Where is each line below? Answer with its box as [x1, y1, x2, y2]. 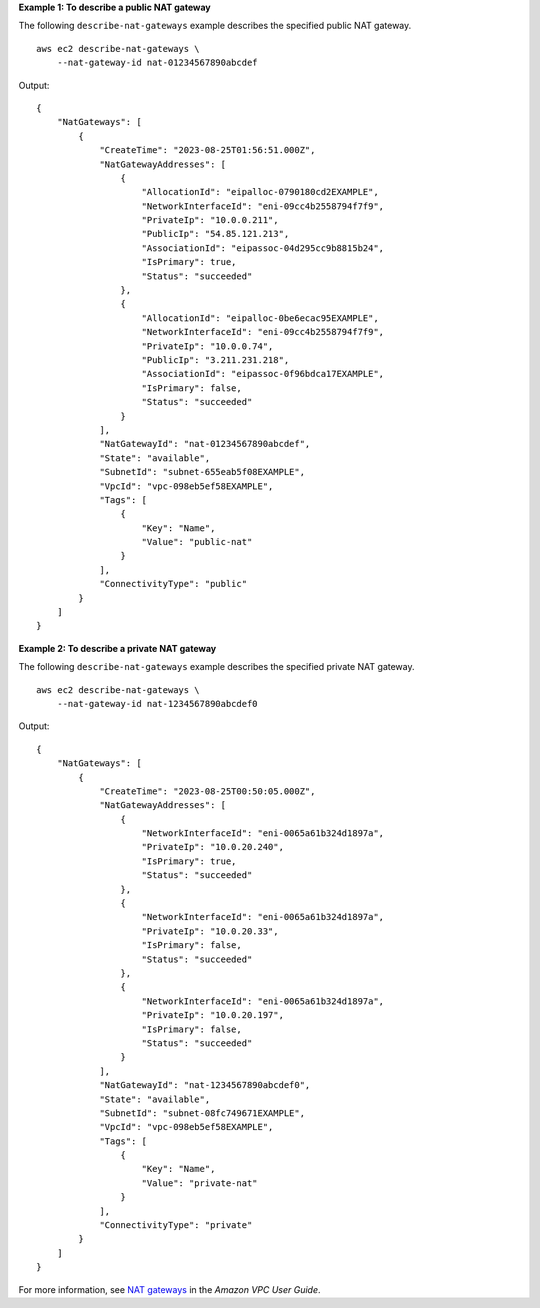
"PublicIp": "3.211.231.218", [141, 354, 290, 365]
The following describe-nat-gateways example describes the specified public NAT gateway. [18, 20, 412, 32]
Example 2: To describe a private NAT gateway [18, 642, 217, 654]
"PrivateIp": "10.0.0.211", [141, 215, 279, 226]
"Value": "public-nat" [141, 536, 253, 548]
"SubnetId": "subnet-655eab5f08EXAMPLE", [99, 466, 305, 478]
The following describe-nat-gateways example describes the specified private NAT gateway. [18, 661, 415, 673]
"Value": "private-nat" [141, 1177, 259, 1189]
